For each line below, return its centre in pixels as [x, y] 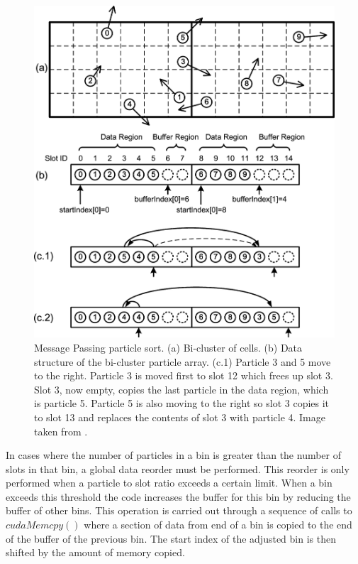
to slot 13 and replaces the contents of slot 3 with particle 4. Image [180, 417]
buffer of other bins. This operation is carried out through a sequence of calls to [179, 510]
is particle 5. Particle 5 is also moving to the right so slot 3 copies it [182, 403]
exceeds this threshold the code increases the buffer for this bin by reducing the [178, 496]
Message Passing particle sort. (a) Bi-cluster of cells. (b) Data [168, 347]
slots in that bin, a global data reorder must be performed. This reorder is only [178, 468]
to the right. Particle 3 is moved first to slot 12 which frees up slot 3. [184, 375]
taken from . [61, 431]
